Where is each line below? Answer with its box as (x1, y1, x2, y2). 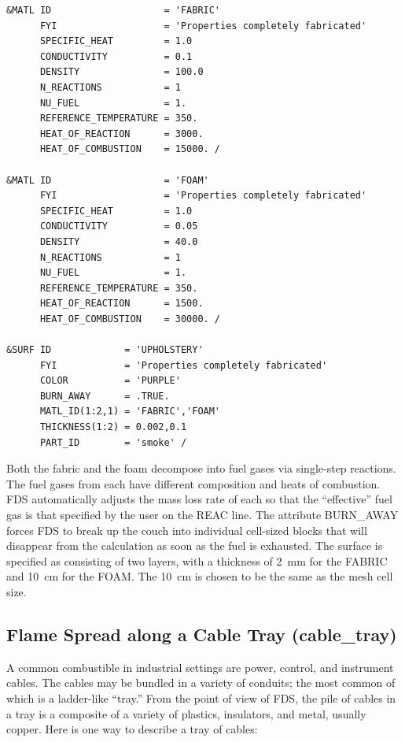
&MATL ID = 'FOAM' (6, 174, 209, 186)
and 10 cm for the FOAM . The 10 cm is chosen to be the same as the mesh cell (6, 568, 393, 584)
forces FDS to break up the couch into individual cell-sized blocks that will (6, 521, 367, 538)
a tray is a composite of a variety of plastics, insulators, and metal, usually (6, 705, 366, 722)
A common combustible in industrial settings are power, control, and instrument (6, 659, 394, 675)
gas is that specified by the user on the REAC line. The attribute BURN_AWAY (6, 506, 399, 522)
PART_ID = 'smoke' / (39, 436, 187, 448)
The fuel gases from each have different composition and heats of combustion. (6, 475, 381, 492)
